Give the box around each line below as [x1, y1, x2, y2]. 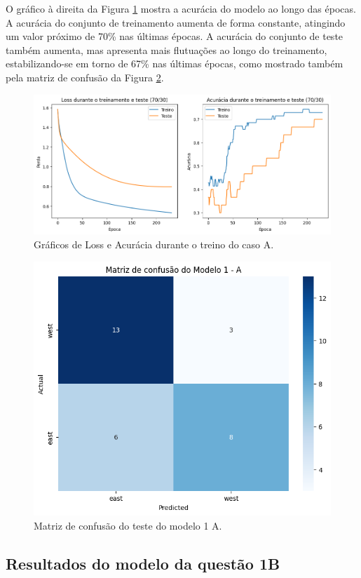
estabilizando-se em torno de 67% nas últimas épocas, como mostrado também [6, 56, 343, 71]
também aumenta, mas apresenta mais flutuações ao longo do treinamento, [6, 42, 327, 57]
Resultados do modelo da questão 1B [6, 552, 280, 574]
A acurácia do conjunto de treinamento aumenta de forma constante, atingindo [6, 15, 346, 29]
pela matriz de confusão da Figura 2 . [6, 69, 164, 84]
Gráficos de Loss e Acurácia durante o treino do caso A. [34, 237, 274, 252]
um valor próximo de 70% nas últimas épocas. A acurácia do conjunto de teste [6, 29, 343, 43]
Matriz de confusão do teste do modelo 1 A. [34, 518, 222, 532]
